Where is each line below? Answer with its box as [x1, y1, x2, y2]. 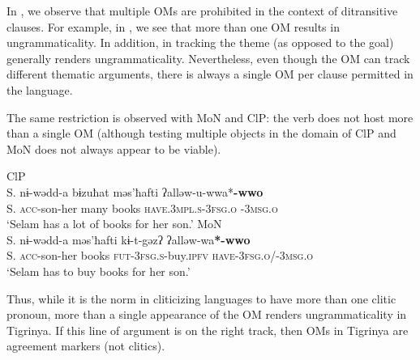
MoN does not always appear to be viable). [6, 140, 221, 157]
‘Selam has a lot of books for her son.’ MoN [6, 215, 222, 232]
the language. [6, 81, 73, 98]
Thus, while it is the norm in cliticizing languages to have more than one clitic [6, 290, 396, 307]
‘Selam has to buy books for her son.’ [6, 262, 191, 279]
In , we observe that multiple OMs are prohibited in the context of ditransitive [6, 2, 398, 19]
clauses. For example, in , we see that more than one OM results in [6, 18, 340, 35]
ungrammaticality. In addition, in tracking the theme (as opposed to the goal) [6, 34, 394, 51]
